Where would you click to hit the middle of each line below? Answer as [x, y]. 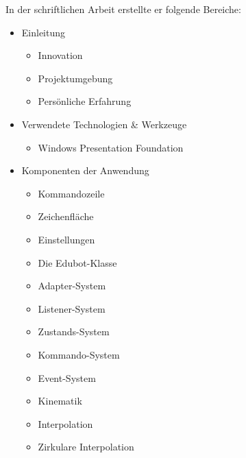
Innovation [60, 55]
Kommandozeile [71, 193]
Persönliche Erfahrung [85, 101]
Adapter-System [72, 286]
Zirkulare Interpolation [86, 447]
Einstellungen [66, 239]
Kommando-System [79, 354]
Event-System [67, 377]
